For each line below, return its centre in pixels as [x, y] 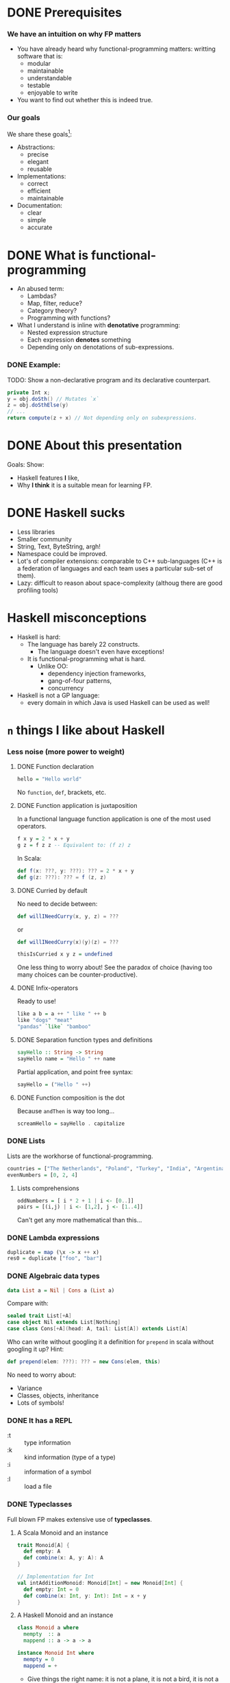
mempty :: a [42, 1634]
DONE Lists [26, 1141]
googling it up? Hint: [36, 1349]
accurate [40, 227]
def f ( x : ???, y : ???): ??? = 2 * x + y [76, 871]
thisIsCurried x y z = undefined [65, 954]
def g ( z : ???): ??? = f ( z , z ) [62, 877]
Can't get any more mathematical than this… [79, 1220]
